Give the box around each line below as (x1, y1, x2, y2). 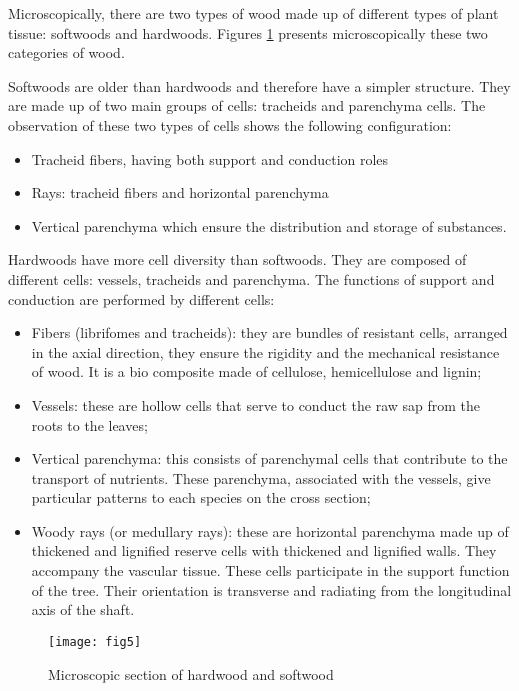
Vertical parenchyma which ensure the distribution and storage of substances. (31, 215, 507, 236)
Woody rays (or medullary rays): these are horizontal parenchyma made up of (31, 520, 509, 541)
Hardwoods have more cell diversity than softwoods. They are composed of (8, 249, 467, 270)
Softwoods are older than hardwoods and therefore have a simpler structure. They (8, 75, 511, 96)
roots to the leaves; (31, 414, 148, 435)
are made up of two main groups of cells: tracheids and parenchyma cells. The (8, 95, 486, 116)
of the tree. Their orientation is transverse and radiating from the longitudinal (31, 579, 512, 600)
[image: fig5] (48, 634, 142, 649)
